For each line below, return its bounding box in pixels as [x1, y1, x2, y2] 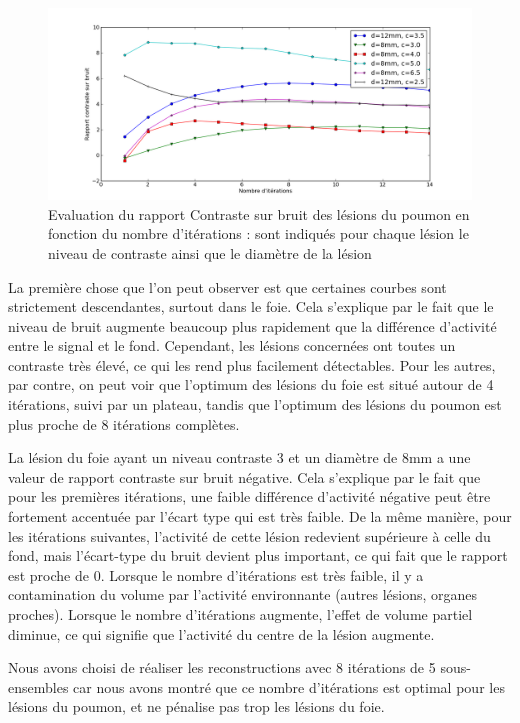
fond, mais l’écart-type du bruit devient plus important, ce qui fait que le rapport [8, 545, 508, 566]
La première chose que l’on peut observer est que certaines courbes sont [8, 276, 447, 297]
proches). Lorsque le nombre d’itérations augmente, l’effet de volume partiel [8, 604, 473, 624]
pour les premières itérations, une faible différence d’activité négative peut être [8, 486, 491, 507]
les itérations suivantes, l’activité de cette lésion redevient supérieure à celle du [8, 525, 491, 546]
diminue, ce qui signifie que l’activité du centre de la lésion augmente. [8, 623, 435, 644]
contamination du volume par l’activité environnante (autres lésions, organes [8, 584, 478, 605]
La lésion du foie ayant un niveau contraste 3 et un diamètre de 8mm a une [8, 447, 471, 468]
